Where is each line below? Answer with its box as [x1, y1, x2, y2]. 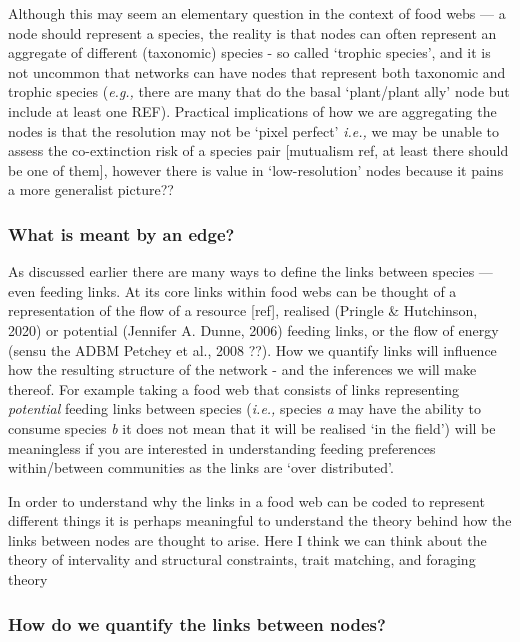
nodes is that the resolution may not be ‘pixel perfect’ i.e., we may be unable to [8, 120, 499, 141]
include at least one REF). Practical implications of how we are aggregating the [8, 100, 497, 121]
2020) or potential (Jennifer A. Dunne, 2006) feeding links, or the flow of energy [8, 319, 499, 340]
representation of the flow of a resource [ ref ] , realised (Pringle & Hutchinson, [8, 300, 478, 321]
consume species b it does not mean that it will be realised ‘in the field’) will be [8, 417, 496, 438]
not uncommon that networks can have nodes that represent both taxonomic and [8, 61, 506, 82]
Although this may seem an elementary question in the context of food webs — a [8, 3, 506, 23]
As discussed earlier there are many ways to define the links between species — [8, 261, 493, 282]
